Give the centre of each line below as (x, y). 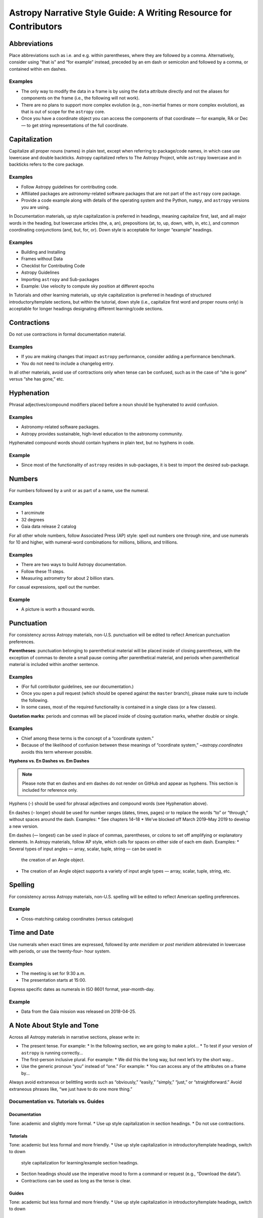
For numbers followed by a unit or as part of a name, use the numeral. (79, 491)
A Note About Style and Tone (54, 1025)
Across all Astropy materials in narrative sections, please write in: (75, 1037)
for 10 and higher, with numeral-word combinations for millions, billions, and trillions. (94, 542)
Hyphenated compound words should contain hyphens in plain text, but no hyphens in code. (102, 443)
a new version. (24, 826)
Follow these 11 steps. (43, 571)
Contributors (36, 26)
